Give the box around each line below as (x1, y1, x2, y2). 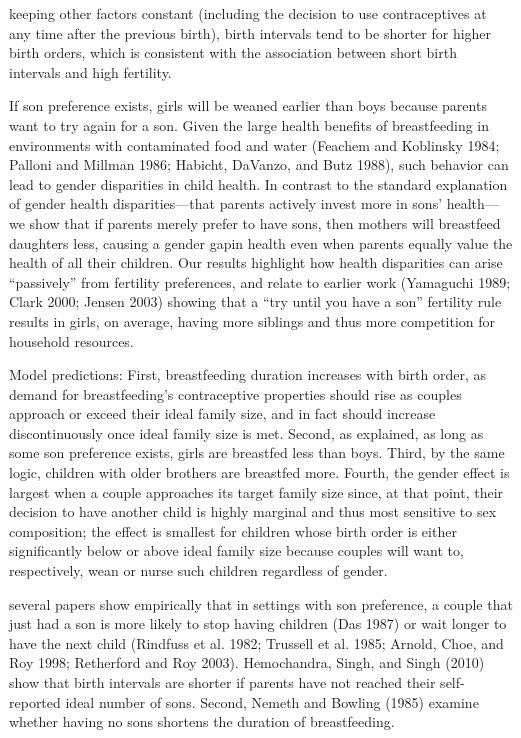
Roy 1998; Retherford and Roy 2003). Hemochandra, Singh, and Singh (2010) (9, 652, 485, 673)
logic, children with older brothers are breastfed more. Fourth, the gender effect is (9, 462, 510, 483)
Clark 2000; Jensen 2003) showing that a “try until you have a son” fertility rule (9, 291, 502, 312)
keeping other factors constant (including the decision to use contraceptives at (9, 3, 487, 23)
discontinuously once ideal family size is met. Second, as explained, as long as (9, 422, 484, 443)
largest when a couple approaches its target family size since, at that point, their (9, 481, 504, 502)
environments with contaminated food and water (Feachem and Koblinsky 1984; (9, 134, 500, 155)
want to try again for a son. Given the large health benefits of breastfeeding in (9, 114, 490, 135)
